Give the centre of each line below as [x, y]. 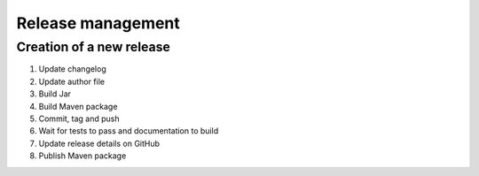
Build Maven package [78, 106]
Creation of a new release [93, 47]
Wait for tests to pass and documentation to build [129, 131]
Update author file [72, 81]
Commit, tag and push [79, 119]
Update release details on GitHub [99, 143]
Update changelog [72, 69]
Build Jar [55, 94]
